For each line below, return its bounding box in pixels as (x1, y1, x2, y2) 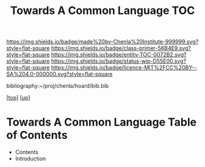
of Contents (6, 129, 68, 142)
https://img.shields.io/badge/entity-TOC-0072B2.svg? (51, 51, 187, 59)
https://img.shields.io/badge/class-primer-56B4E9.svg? (51, 44, 191, 52)
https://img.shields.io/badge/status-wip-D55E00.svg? (51, 57, 187, 65)
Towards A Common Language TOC (10, 4, 195, 18)
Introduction (15, 155, 46, 162)
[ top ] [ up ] (6, 94, 31, 101)
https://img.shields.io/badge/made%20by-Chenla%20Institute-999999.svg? (6, 38, 199, 46)
